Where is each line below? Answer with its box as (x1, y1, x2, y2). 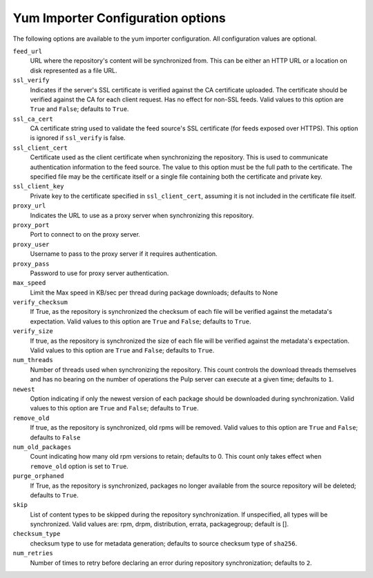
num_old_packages (12, 443, 72, 451)
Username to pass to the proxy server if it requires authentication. (30, 250, 218, 258)
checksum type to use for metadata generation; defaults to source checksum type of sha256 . (30, 539, 297, 548)
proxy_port (12, 221, 50, 229)
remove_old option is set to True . (30, 462, 129, 470)
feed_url (12, 47, 43, 55)
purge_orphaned (12, 472, 65, 480)
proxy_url (12, 202, 46, 210)
